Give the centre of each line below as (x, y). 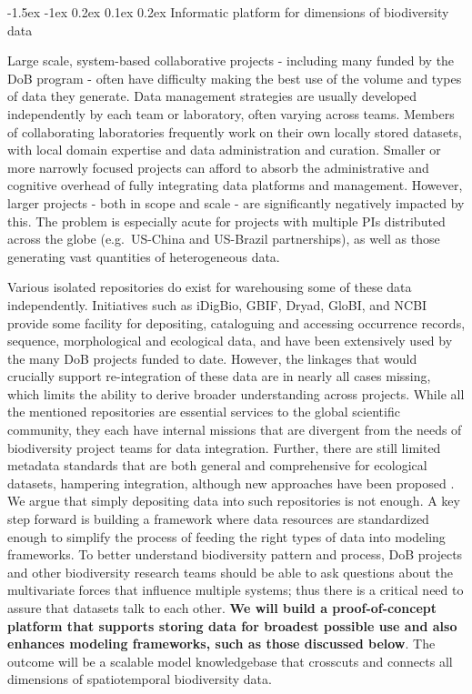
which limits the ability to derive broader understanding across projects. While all (236, 393)
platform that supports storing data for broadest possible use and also (232, 625)
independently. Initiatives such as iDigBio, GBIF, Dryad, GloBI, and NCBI (217, 304)
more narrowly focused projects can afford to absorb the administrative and (218, 167)
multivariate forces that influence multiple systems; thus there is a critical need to (236, 590)
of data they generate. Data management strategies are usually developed (212, 96)
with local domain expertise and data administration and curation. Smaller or (224, 150)
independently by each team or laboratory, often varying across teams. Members (231, 113)
